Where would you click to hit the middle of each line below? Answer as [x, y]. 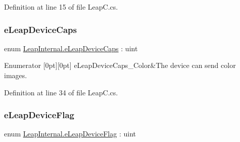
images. [16, 75]
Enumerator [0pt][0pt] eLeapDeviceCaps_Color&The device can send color [120, 65]
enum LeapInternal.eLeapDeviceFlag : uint [70, 134]
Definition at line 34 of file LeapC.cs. [61, 92]
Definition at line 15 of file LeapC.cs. [61, 7]
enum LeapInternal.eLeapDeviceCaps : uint [71, 48]
